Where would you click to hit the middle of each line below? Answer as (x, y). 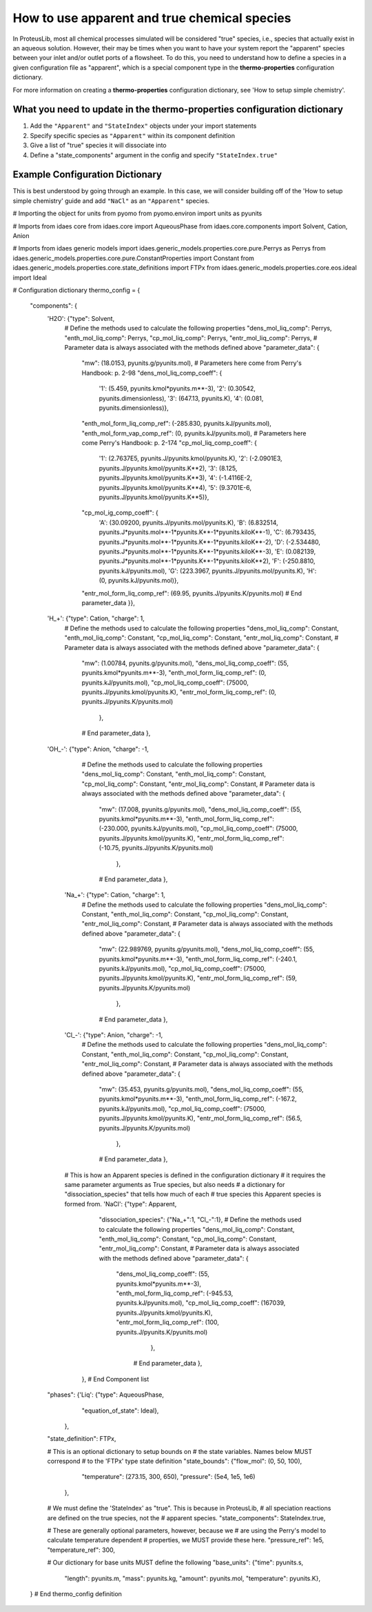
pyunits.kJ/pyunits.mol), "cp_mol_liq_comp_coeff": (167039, (201, 1303)
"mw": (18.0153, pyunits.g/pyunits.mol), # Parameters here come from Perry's (192, 363)
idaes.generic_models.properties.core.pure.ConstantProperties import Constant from (134, 258)
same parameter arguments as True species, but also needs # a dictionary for (175, 1185)
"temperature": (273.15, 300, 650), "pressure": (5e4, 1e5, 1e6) (168, 1477)
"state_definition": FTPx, (82, 1439)
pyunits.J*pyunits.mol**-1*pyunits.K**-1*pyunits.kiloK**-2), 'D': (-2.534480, (209, 542)
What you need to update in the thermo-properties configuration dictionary (178, 109)
